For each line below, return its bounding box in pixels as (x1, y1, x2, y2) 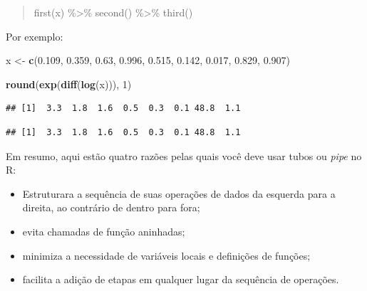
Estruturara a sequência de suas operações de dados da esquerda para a (22, 186, 336, 201)
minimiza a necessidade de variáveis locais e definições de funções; (22, 248, 311, 263)
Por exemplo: (6, 28, 63, 43)
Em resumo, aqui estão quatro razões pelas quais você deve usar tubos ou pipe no (6, 148, 362, 163)
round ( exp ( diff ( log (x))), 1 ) (6, 76, 132, 91)
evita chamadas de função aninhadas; (22, 223, 185, 238)
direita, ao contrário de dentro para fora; (22, 200, 200, 215)
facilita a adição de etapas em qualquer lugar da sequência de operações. (22, 272, 339, 287)
